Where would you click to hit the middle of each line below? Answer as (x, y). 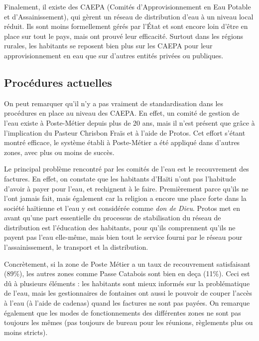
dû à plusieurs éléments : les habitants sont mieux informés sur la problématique (127, 283)
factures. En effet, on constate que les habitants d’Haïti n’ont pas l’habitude (120, 178)
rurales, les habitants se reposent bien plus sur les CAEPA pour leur (108, 46)
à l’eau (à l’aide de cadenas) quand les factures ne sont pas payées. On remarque (127, 303)
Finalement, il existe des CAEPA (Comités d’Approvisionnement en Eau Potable (128, 6)
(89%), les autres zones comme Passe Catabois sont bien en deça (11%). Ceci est (127, 273)
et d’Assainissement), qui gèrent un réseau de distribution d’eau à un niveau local (129, 16)
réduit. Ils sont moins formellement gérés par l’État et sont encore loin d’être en (126, 26)
